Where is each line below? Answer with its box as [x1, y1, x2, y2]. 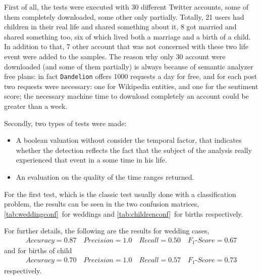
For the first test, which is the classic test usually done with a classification [4, 188, 236, 199]
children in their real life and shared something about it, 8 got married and [4, 21, 237, 32]
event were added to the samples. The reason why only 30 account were [4, 51, 226, 61]
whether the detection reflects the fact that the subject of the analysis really [16, 144, 252, 155]
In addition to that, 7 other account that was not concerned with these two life [4, 41, 248, 52]
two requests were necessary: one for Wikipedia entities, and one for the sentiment [4, 81, 258, 91]
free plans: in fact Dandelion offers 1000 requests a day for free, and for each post [4, 71, 257, 82]
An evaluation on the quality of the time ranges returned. [16, 171, 194, 182]
